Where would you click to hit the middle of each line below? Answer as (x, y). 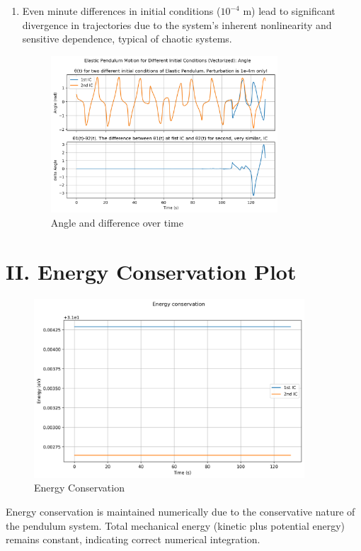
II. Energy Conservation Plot (151, 271)
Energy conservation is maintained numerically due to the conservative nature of (180, 511)
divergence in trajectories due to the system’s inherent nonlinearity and (177, 24)
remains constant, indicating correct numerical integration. (133, 539)
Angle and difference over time (117, 223)
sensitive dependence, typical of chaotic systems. (127, 39)
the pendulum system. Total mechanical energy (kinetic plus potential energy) (176, 525)
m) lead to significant (289, 11)
